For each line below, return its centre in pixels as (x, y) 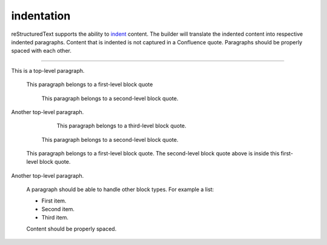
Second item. (58, 209)
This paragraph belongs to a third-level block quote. (122, 126)
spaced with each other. (41, 51)
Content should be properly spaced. (71, 229)
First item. (54, 201)
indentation (41, 16)
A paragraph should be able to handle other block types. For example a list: (120, 190)
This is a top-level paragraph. (48, 70)
